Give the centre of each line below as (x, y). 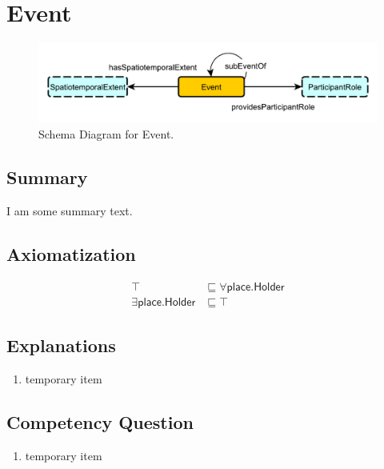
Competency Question (100, 421)
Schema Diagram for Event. (106, 134)
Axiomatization (71, 253)
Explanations (61, 345)
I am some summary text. (70, 210)
